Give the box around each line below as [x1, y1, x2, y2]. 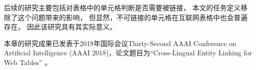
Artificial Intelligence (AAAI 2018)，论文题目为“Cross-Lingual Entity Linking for [4, 47, 252, 58]
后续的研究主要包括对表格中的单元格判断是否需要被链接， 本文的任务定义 [4, 2, 241, 12]
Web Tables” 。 [4, 57, 52, 67]
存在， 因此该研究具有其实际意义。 [4, 22, 117, 32]
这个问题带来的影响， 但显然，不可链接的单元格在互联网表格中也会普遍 [17, 12, 248, 22]
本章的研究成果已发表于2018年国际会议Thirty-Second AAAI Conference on [4, 38, 236, 48]
